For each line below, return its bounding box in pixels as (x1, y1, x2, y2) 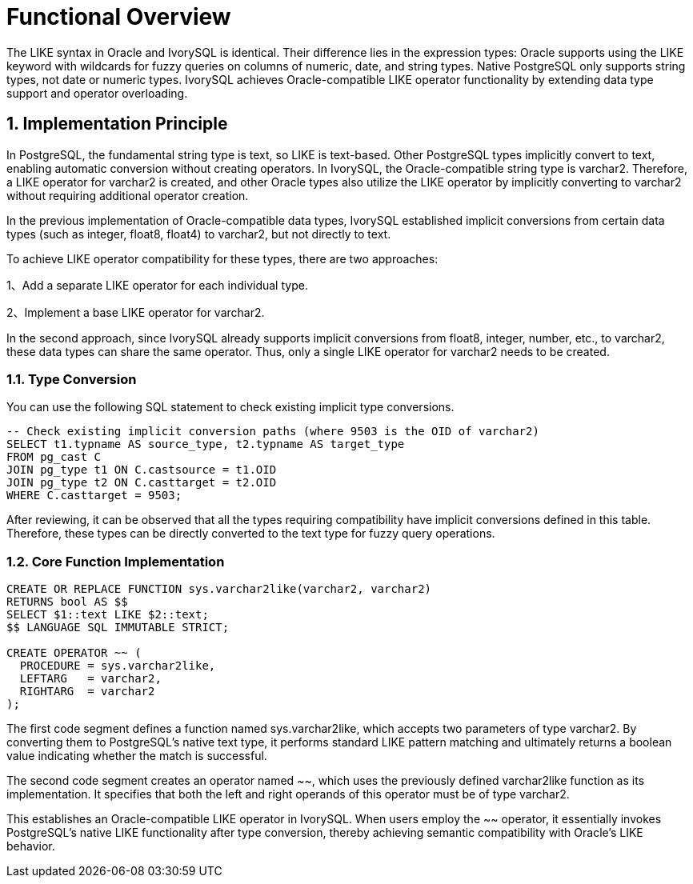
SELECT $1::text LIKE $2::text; (6, 608, 209, 622)
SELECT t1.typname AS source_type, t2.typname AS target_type (6, 438, 405, 451)
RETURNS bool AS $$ (6, 595, 128, 609)
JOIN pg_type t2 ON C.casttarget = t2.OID (6, 476, 277, 490)
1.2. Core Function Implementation (6, 553, 225, 570)
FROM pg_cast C (6, 450, 102, 464)
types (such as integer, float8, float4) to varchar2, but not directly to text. (6, 226, 391, 241)
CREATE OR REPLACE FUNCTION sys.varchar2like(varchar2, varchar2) (6, 582, 432, 596)
